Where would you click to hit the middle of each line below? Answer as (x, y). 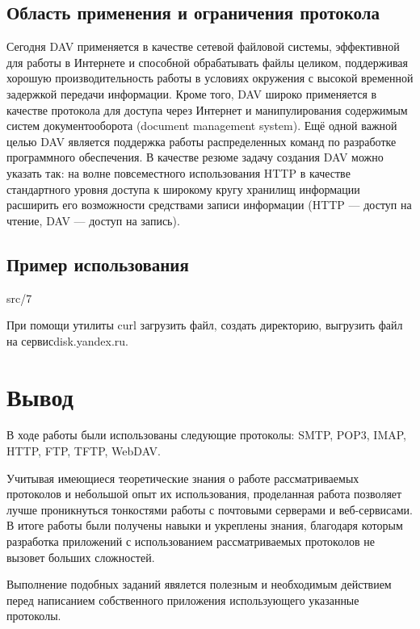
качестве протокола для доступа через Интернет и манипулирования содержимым (207, 109)
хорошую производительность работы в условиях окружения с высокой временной (210, 78)
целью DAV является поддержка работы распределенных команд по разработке (202, 141)
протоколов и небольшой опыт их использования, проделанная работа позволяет (204, 494)
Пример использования (98, 264)
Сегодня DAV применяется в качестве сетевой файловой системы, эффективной (203, 46)
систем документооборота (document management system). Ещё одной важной (202, 126)
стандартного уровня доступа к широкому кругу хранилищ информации (183, 189)
